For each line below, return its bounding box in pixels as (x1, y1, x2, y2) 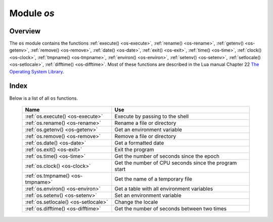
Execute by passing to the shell (114, 113, 189, 120)
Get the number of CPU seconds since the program (114, 159, 237, 166)
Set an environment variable (114, 192, 181, 199)
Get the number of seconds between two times (114, 205, 227, 212)
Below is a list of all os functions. (9, 95, 78, 101)
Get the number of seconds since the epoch (114, 152, 220, 159)
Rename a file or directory (114, 119, 176, 126)
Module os (9, 8, 55, 19)
